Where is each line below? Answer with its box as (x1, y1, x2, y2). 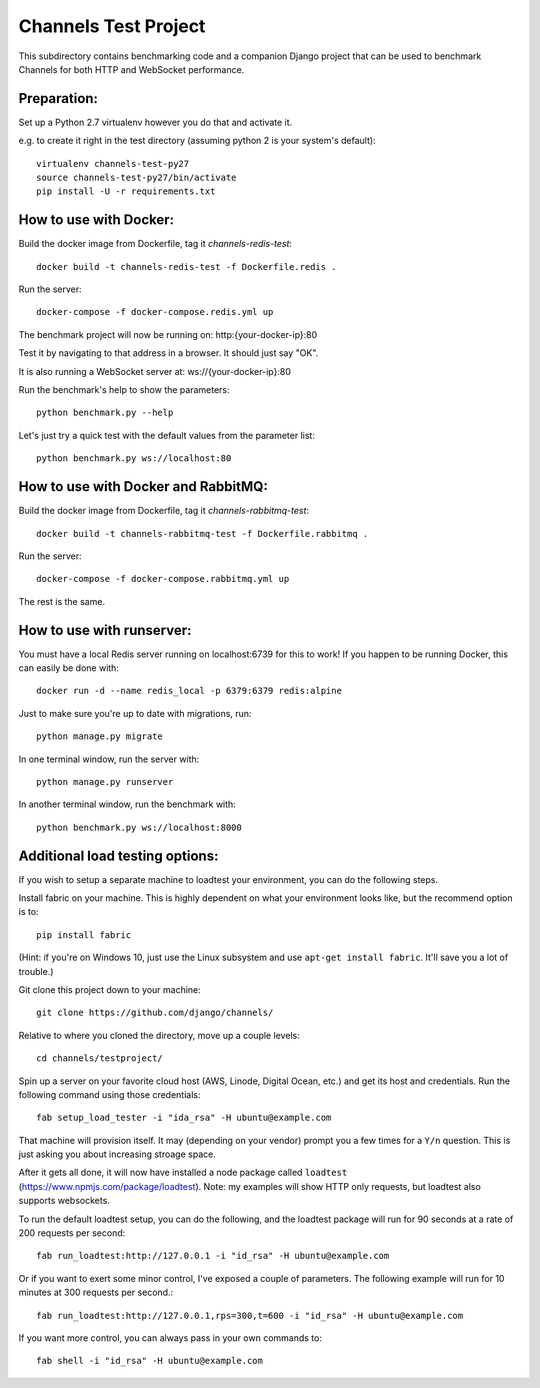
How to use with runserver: (18, 621, 192, 639)
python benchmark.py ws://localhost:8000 (36, 821, 242, 833)
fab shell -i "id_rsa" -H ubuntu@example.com (36, 1355, 264, 1367)
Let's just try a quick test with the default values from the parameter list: (18, 429, 315, 441)
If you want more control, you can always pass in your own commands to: (18, 1332, 322, 1344)
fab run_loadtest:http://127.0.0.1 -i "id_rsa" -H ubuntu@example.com (36, 1250, 390, 1262)
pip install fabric (36, 929, 132, 940)
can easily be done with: (18, 661, 120, 674)
